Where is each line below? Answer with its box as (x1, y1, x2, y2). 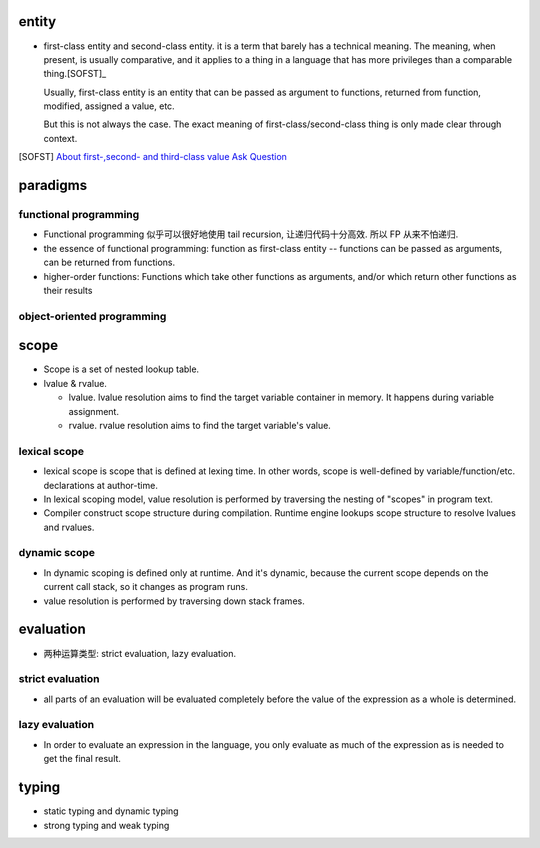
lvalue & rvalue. (43, 377, 107, 389)
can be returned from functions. (43, 256, 175, 269)
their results (43, 284, 93, 296)
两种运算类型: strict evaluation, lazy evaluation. (43, 647, 237, 659)
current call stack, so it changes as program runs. (43, 581, 249, 593)
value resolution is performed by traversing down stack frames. (43, 595, 305, 607)
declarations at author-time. (43, 479, 159, 491)
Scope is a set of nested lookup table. (43, 363, 200, 375)
